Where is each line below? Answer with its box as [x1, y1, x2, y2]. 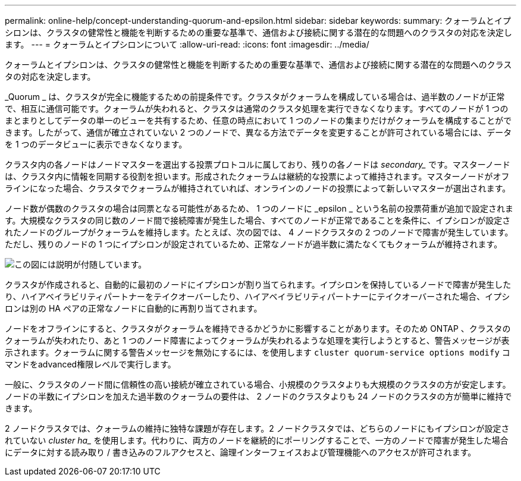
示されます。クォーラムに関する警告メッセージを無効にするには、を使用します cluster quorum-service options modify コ [5, 347, 510, 357]
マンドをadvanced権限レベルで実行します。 [5, 359, 176, 369]
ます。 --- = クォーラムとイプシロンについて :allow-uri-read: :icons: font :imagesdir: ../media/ [5, 39, 369, 49]
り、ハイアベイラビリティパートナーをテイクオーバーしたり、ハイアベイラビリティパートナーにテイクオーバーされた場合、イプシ [5, 291, 510, 301]
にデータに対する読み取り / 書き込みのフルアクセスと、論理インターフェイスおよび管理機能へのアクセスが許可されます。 [5, 447, 476, 457]
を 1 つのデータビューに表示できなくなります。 [5, 139, 187, 149]
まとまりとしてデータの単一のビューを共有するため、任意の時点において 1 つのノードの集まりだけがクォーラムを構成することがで [5, 115, 512, 125]
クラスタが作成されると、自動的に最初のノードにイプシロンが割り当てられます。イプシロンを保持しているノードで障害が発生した [5, 279, 511, 290]
